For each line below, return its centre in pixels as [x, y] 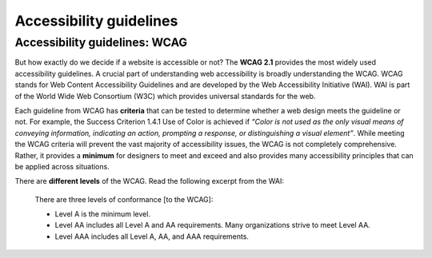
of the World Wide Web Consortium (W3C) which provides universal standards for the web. [165, 96]
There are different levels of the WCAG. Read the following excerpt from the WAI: [149, 181]
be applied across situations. [62, 166]
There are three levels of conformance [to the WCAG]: [124, 199]
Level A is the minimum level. [103, 214]
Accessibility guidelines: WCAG [101, 42]
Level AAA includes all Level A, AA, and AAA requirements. [152, 236]
